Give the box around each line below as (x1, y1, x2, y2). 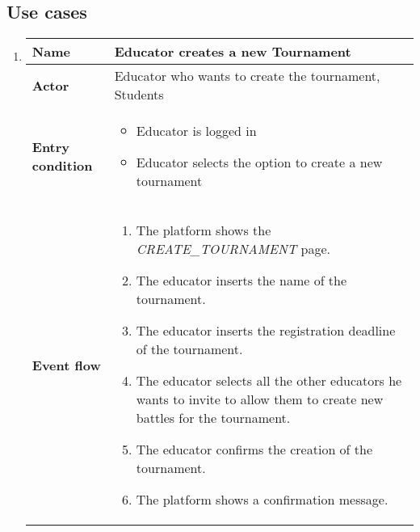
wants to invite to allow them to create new (136, 390, 384, 409)
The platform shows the (136, 221, 271, 240)
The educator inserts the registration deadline (136, 321, 396, 340)
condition (31, 155, 93, 175)
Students (114, 85, 164, 104)
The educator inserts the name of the (136, 271, 347, 290)
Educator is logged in (136, 121, 257, 141)
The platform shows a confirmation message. (136, 490, 388, 509)
